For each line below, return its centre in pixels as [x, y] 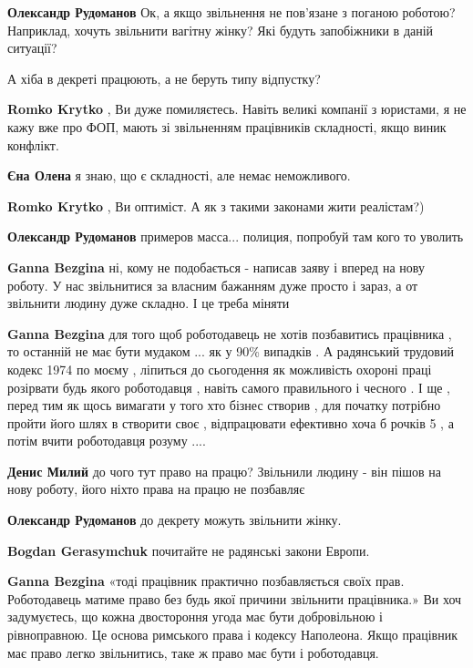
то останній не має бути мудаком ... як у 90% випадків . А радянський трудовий [231, 351]
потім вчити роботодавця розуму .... [107, 441]
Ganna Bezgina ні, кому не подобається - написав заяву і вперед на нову [216, 267]
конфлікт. [33, 144]
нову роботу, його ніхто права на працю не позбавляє [156, 489]
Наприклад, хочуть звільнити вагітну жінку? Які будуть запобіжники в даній [221, 30]
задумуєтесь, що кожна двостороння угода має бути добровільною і [195, 617]
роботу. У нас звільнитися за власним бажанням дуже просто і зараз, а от [213, 285]
